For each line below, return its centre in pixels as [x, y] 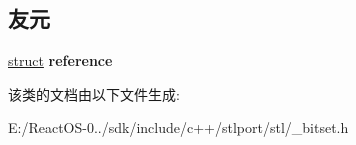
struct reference [60, 60]
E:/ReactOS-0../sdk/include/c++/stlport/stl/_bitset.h [178, 127]
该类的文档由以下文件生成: [94, 93]
